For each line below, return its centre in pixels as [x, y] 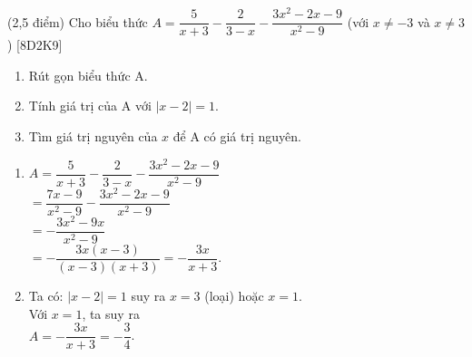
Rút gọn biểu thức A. [88, 75]
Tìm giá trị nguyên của [93, 135]
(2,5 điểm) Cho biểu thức [78, 21]
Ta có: [46, 295]
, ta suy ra [111, 313]
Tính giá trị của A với [90, 106]
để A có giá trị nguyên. [237, 135]
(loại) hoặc [234, 295]
